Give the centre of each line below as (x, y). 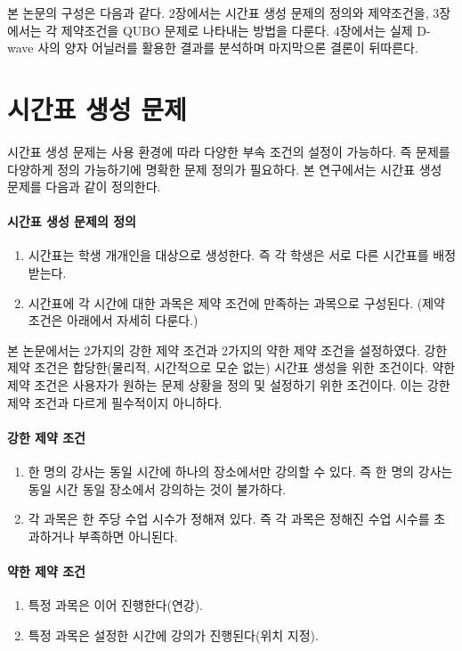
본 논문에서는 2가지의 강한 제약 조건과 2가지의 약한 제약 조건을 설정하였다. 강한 (227, 350)
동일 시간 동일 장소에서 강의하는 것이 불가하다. (157, 488)
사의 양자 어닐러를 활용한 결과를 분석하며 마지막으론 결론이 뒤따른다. (228, 48)
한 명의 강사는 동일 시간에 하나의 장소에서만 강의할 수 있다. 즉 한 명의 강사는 (240, 472)
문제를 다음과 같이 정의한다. (84, 187)
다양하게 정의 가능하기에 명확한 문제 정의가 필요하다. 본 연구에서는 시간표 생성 (225, 169)
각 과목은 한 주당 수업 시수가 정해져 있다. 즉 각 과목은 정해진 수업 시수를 (229, 519)
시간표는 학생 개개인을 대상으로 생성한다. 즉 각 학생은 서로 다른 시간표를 (228, 255)
